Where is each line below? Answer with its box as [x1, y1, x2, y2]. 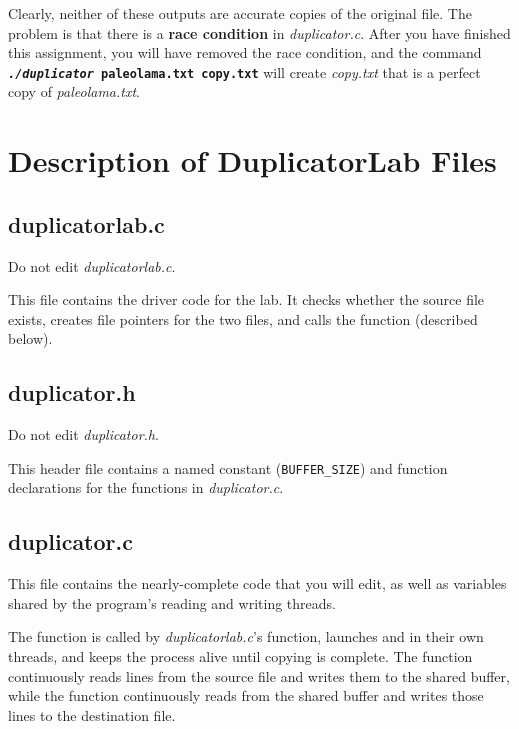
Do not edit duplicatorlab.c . [8, 255, 176, 276]
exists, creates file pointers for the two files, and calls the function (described [8, 308, 478, 329]
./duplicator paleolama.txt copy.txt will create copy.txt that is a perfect [8, 61, 481, 82]
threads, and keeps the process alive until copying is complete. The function [8, 646, 473, 667]
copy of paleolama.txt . [8, 81, 141, 102]
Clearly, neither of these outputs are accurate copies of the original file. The [8, 3, 472, 23]
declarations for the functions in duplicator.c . [8, 477, 284, 498]
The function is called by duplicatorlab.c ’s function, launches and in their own [8, 626, 484, 647]
